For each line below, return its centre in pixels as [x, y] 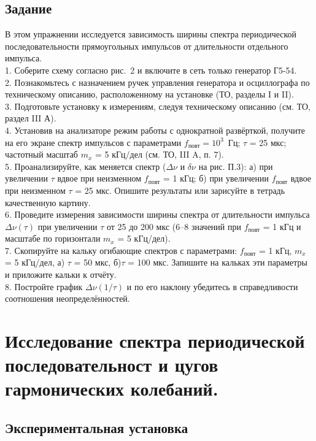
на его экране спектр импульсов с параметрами [93, 142]
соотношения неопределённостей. [67, 298]
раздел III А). [31, 118]
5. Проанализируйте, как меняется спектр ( [86, 166]
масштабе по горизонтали [53, 238]
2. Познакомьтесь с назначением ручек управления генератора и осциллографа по [157, 82]
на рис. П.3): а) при [236, 166]
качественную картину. [48, 202]
